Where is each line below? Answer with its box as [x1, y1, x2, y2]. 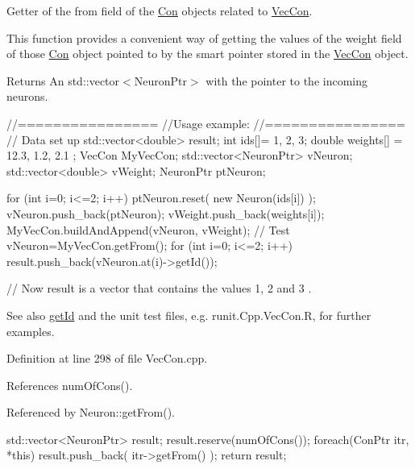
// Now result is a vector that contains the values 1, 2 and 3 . [6, 280, 312, 297]
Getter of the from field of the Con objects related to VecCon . [6, 2, 313, 19]
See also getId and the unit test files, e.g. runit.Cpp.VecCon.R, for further [6, 306, 371, 323]
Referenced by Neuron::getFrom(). [6, 404, 175, 421]
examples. [6, 322, 55, 339]
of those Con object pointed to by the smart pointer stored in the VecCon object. [6, 45, 409, 62]
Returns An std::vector [6, 72, 120, 89]
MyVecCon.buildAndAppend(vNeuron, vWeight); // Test [6, 221, 290, 238]
